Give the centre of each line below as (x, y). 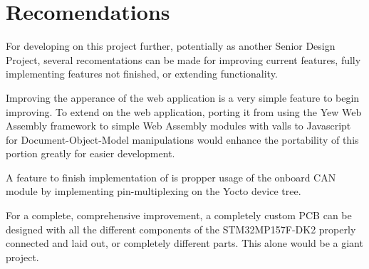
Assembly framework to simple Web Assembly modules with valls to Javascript (178, 126)
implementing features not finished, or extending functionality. (142, 74)
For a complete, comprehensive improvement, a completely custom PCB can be (179, 215)
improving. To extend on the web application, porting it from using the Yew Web (184, 111)
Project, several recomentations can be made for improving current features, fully (183, 59)
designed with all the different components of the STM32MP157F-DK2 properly (181, 229)
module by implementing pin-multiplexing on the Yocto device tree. (154, 191)
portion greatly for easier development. (90, 153)
